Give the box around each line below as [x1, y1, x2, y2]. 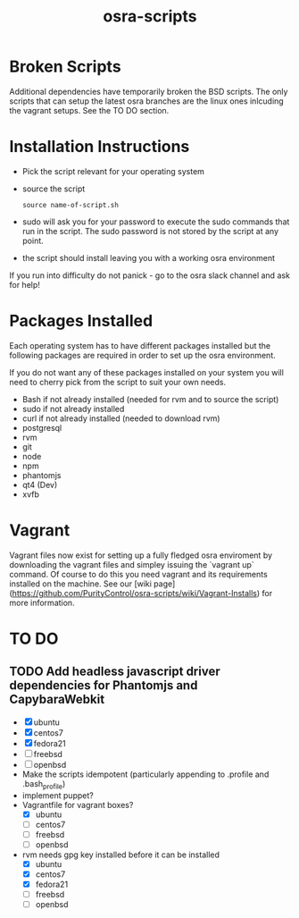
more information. [9, 597, 75, 608]
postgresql [21, 422, 62, 433]
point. [21, 235, 45, 246]
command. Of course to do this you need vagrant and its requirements [9, 568, 268, 579]
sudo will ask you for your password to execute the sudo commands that [21, 216, 290, 227]
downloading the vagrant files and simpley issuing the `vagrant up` [9, 559, 254, 569]
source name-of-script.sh [21, 200, 119, 209]
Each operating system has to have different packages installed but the [9, 340, 270, 350]
